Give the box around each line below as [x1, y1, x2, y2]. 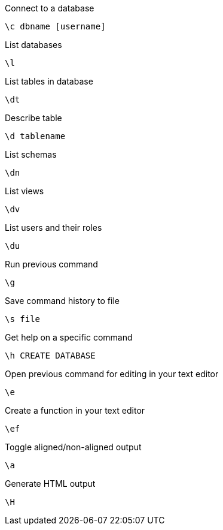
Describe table [5, 113, 62, 123]
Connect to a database [5, 3, 94, 13]
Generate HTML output [5, 478, 96, 489]
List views [5, 186, 44, 196]
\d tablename [5, 131, 66, 141]
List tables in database [5, 76, 93, 86]
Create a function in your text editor [5, 405, 145, 415]
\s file [5, 314, 41, 324]
